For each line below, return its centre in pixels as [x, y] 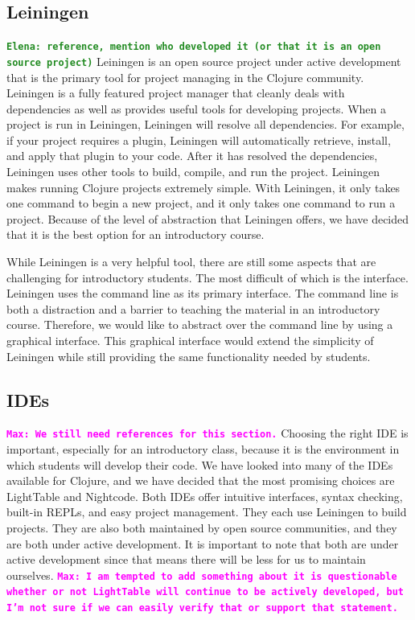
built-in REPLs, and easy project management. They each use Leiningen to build [207, 512]
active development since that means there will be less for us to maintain [186, 559]
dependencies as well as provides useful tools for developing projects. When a [196, 108]
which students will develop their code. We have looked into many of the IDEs [200, 464]
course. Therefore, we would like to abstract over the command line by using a [200, 324]
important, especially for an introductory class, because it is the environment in [203, 449]
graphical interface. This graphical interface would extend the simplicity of [190, 341]
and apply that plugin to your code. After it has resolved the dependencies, [192, 156]
